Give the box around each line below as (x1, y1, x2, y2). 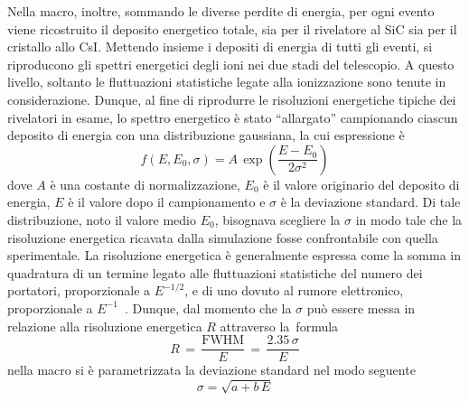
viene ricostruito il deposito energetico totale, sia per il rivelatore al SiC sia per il (7, 19, 457, 38)
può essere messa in (306, 298, 416, 317)
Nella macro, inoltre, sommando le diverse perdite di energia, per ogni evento (7, 2, 435, 20)
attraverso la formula (220, 316, 339, 335)
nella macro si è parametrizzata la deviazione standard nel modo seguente (7, 360, 416, 379)
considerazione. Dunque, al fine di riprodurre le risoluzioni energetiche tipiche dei (7, 89, 456, 108)
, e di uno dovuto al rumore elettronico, (184, 281, 404, 300)
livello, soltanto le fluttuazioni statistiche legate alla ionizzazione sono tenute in (7, 72, 446, 91)
